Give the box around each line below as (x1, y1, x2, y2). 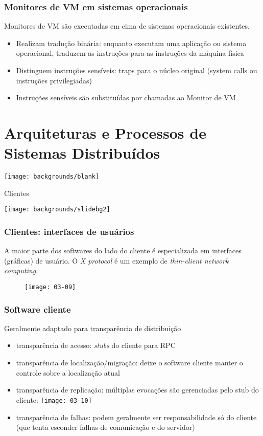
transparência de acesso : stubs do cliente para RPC (16, 340, 176, 351)
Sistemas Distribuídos (4, 142, 160, 163)
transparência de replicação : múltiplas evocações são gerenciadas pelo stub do (16, 384, 259, 395)
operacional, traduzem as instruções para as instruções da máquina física (16, 48, 244, 58)
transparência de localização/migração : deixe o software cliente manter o (16, 357, 243, 368)
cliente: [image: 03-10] (16, 394, 92, 405)
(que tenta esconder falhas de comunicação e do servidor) (16, 422, 195, 432)
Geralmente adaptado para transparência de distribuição (4, 322, 181, 333)
